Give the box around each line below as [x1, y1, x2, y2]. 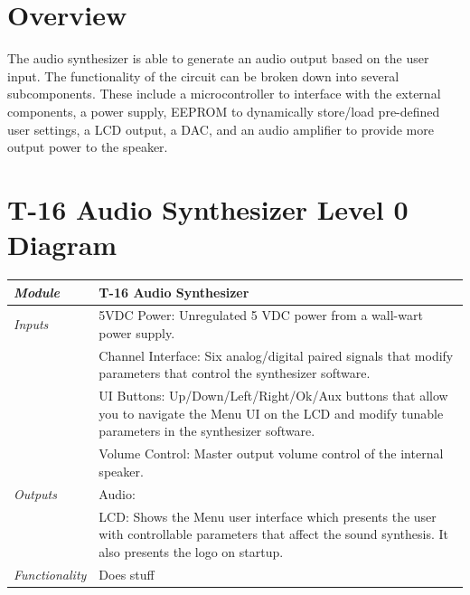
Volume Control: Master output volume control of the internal [99, 444, 444, 463]
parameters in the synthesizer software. [99, 421, 315, 440]
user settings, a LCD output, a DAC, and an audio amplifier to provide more [7, 119, 434, 138]
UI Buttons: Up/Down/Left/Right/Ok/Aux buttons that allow [99, 386, 448, 405]
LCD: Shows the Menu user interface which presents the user [99, 506, 437, 525]
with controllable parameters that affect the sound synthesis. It [99, 524, 449, 543]
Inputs [14, 315, 49, 334]
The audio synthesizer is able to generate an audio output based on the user [7, 49, 429, 68]
